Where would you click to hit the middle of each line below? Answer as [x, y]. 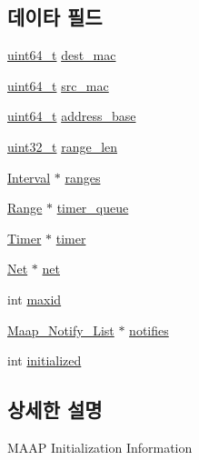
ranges [83, 177]
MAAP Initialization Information [100, 447]
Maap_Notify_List [61, 330]
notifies [149, 330]
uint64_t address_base [72, 116]
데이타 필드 [55, 17]
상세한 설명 [55, 410]
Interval [29, 177]
